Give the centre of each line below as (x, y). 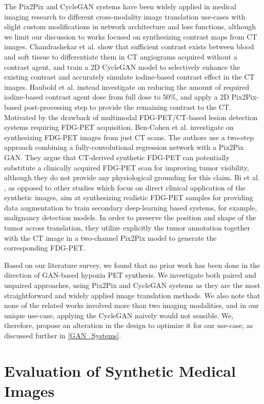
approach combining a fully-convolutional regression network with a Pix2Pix (124, 147)
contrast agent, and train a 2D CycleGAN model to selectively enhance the (122, 66)
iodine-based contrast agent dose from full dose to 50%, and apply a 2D (117, 97)
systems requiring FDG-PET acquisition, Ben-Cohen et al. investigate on (119, 127)
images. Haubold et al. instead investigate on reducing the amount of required (127, 86)
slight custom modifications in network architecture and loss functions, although (130, 26)
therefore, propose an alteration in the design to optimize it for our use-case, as (129, 325)
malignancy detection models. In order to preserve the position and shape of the (130, 217)
